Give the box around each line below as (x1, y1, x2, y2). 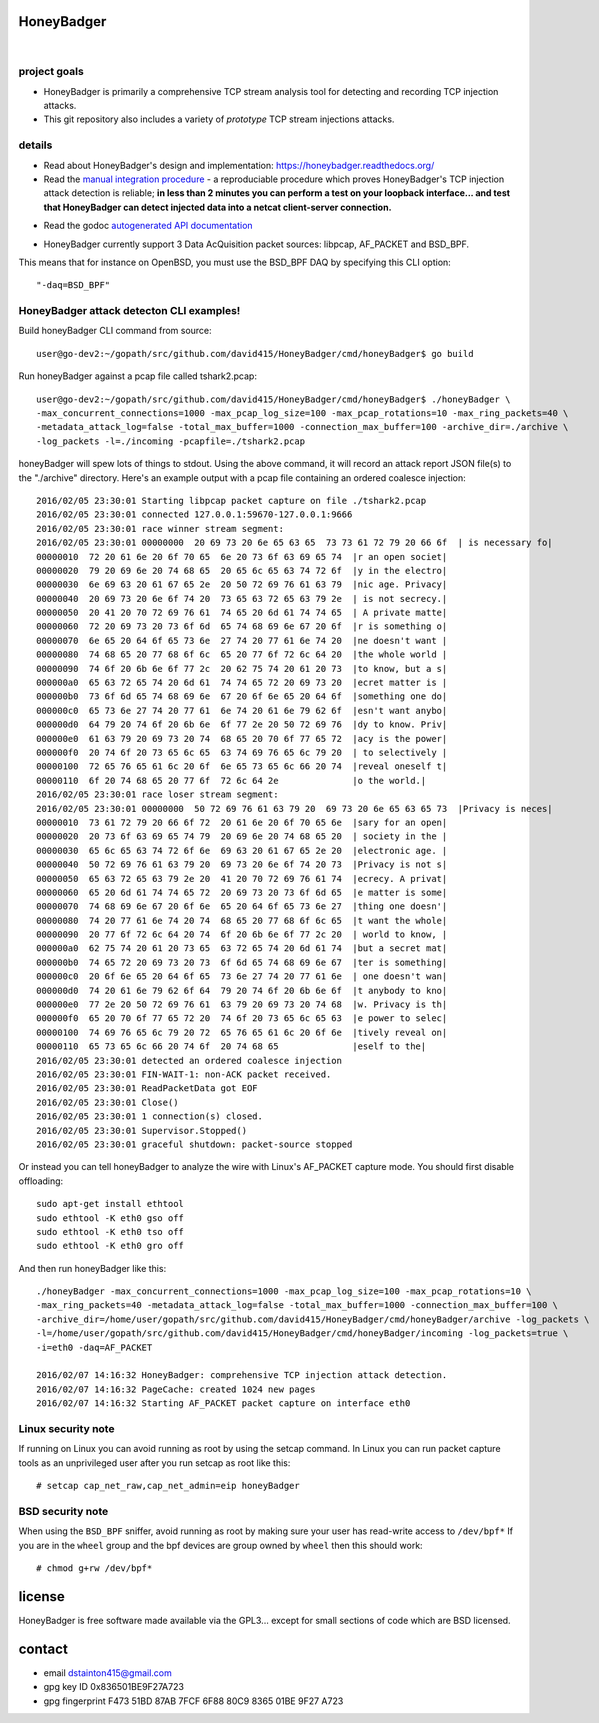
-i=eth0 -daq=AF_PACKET (36, 1341, 153, 1353)
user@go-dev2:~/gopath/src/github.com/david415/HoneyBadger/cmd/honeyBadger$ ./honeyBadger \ (36, 393, 511, 405)
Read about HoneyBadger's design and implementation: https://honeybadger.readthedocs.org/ (43, 159, 435, 171)
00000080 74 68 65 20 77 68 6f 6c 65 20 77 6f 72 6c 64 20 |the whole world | (36, 649, 448, 660)
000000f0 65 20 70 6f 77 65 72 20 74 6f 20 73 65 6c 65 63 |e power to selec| (36, 1013, 448, 1024)
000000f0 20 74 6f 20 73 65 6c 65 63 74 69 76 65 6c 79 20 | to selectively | (36, 747, 448, 758)
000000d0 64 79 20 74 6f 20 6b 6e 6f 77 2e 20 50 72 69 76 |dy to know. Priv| (36, 719, 448, 730)
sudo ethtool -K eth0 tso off (36, 1226, 185, 1237)
